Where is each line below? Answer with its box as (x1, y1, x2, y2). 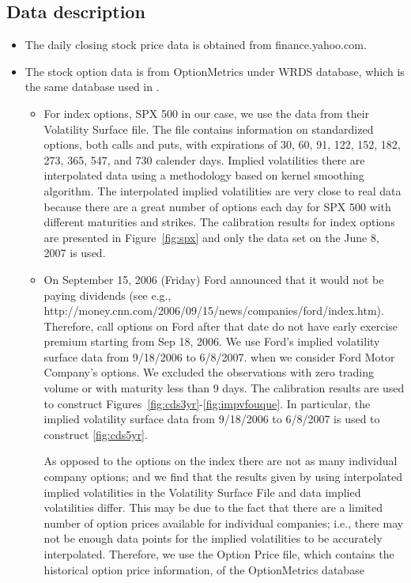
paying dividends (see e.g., (43, 286, 172, 303)
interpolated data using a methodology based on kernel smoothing (43, 167, 364, 184)
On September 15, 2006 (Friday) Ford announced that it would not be (43, 271, 384, 287)
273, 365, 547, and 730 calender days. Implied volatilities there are (43, 151, 365, 168)
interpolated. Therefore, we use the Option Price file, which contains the (43, 546, 394, 562)
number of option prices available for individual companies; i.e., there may (43, 514, 404, 531)
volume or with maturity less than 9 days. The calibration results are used (43, 380, 405, 396)
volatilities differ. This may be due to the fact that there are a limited (43, 499, 383, 516)
